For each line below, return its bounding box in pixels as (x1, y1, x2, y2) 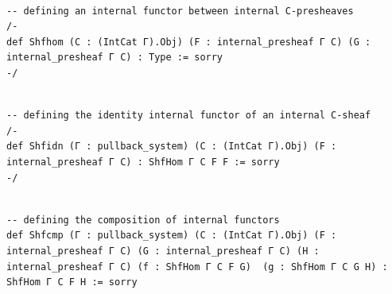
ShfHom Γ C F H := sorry (6, 277, 138, 288)
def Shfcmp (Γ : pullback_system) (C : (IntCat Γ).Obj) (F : (6, 230, 337, 242)
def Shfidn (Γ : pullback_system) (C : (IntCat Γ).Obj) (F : (6, 141, 337, 153)
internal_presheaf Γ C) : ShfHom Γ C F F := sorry (6, 156, 280, 168)
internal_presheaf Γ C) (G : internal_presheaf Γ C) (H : (6, 245, 320, 257)
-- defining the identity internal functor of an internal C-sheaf (6, 110, 371, 122)
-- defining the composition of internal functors (6, 214, 280, 226)
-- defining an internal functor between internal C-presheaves (6, 5, 354, 17)
